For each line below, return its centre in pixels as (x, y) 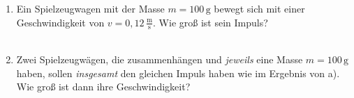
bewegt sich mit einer (259, 8)
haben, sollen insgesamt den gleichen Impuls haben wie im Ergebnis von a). (178, 73)
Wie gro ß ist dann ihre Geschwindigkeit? (103, 87)
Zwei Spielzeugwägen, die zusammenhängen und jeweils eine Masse (160, 59)
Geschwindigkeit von (60, 22)
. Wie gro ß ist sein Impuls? (211, 22)
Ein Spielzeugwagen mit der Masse (90, 8)
